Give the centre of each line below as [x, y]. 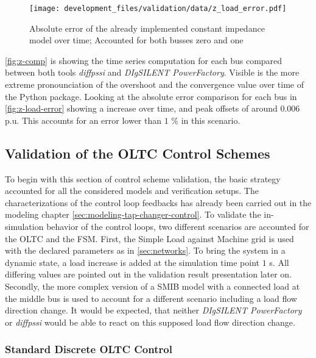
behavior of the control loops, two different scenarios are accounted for [178, 226]
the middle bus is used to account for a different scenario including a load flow [151, 298]
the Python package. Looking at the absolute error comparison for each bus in [151, 96]
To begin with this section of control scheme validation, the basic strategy [143, 178]
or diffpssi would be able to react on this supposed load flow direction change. [150, 322]
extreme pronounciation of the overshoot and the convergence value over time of [155, 84]
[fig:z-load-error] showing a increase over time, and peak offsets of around [141, 108]
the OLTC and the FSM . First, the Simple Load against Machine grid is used [149, 238]
